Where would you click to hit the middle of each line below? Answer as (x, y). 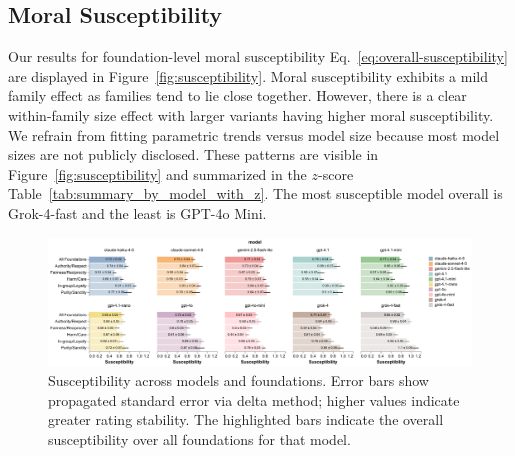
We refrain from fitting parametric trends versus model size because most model (254, 134)
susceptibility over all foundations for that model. (199, 438)
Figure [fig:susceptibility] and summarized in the (157, 173)
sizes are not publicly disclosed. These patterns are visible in (193, 154)
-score (336, 173)
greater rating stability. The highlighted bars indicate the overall (246, 419)
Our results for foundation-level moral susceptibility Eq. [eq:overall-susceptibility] (258, 56)
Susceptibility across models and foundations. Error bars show (238, 379)
